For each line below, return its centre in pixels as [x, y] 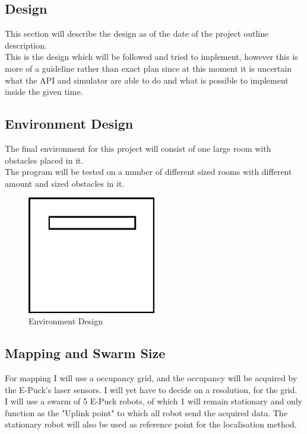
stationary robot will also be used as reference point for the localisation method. [151, 424]
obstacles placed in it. [44, 160]
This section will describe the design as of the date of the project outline [137, 33]
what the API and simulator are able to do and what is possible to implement [147, 80]
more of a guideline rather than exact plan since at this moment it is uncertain [148, 68]
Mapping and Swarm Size [85, 353]
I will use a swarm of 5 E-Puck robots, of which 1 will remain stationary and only [153, 401]
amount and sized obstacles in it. [65, 183]
